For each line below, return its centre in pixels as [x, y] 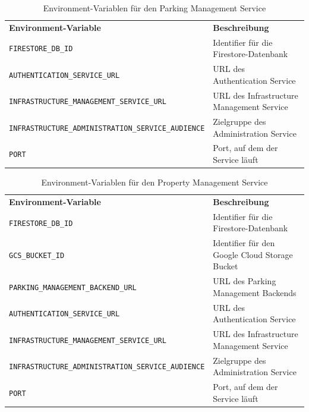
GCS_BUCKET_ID [37, 255]
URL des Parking [245, 281]
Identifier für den [244, 243]
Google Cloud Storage [253, 254]
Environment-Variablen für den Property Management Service [154, 182]
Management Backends [255, 292]
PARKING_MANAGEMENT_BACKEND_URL [73, 288]
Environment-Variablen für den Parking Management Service [154, 8]
